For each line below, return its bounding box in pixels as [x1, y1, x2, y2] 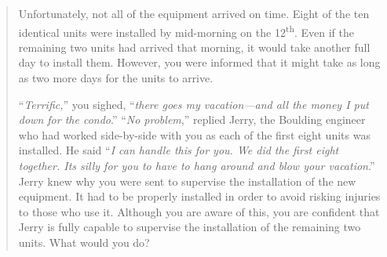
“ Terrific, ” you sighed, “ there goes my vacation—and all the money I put [18, 96, 369, 112]
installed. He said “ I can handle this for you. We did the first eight [18, 142, 339, 158]
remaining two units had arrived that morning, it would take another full [18, 38, 371, 55]
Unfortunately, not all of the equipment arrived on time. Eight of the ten [18, 5, 370, 21]
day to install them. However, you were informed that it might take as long [18, 54, 381, 71]
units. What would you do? [18, 233, 150, 250]
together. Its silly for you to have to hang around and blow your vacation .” [18, 157, 375, 173]
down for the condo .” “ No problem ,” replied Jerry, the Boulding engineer [18, 111, 366, 128]
